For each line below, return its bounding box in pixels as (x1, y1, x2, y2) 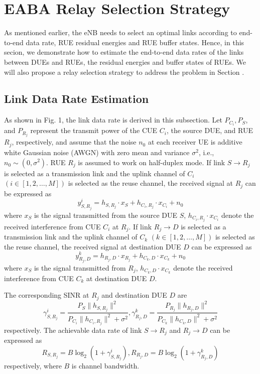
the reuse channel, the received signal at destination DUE (4, 241, 181, 252)
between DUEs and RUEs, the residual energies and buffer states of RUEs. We (4, 56, 246, 67)
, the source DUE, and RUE (166, 125, 253, 136)
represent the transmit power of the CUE (30, 125, 158, 136)
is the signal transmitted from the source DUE (34, 209, 178, 220)
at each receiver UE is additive (148, 137, 242, 147)
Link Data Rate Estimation (4, 91, 149, 106)
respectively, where (4, 360, 62, 370)
